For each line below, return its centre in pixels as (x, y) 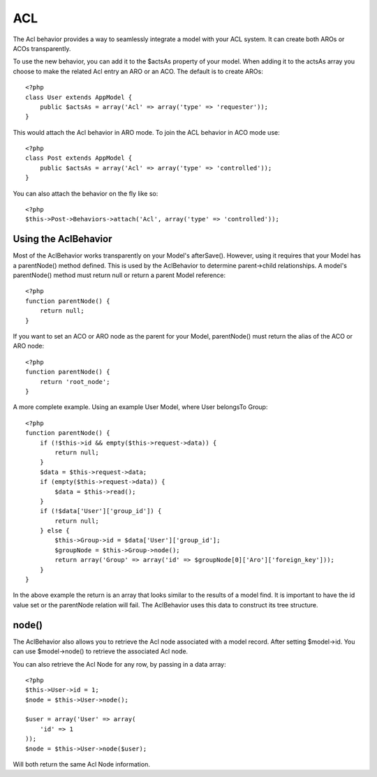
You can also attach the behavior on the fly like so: (86, 193)
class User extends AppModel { (79, 97)
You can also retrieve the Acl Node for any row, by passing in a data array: (119, 664)
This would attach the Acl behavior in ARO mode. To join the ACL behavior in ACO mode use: (146, 132)
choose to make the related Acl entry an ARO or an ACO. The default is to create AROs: (138, 71)
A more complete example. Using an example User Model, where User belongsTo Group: (140, 407)
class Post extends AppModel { (79, 158)
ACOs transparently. (42, 48)
